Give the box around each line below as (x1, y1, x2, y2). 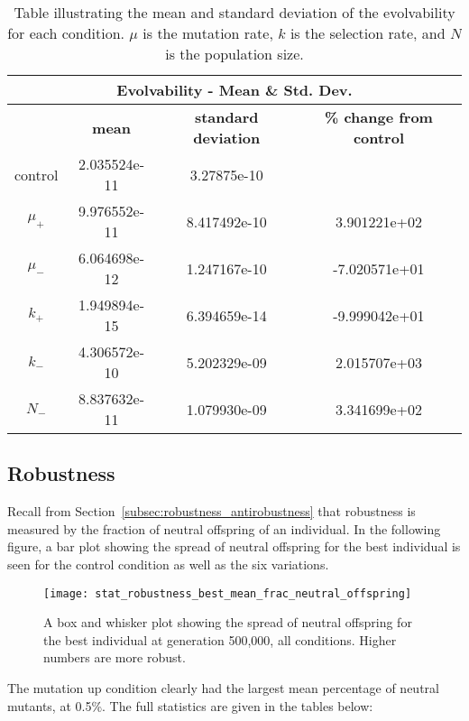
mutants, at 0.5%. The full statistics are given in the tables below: (7, 696, 373, 715)
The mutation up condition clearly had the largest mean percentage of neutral (7, 679, 439, 698)
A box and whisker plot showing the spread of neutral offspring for (43, 613, 412, 632)
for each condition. (7, 23, 124, 43)
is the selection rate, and (290, 23, 446, 43)
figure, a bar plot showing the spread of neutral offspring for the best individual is (7, 537, 461, 556)
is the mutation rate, (143, 23, 273, 43)
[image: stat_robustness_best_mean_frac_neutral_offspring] (43, 587, 412, 600)
